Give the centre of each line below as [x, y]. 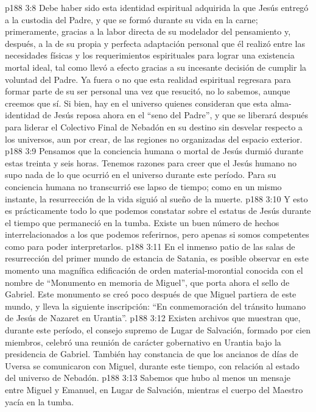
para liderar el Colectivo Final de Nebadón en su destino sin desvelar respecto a [154, 126]
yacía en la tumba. [40, 401]
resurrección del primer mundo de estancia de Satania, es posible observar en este [157, 258]
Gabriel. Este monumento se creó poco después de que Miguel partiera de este [151, 294]
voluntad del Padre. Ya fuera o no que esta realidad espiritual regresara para [148, 79]
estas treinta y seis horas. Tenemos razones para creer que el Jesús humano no [151, 162]
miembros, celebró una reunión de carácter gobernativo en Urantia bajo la [143, 342]
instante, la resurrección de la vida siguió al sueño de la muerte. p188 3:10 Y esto [156, 198]
